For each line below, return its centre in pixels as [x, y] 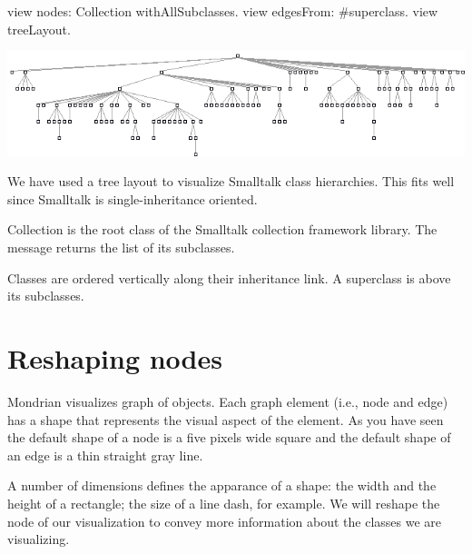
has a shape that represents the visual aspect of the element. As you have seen [226, 419]
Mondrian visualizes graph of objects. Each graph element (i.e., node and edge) [228, 401]
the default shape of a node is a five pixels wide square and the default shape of [229, 437]
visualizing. [39, 539]
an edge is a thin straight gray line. [105, 455]
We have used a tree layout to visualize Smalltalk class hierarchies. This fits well [231, 181]
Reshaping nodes [115, 358]
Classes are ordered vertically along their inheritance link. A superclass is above [229, 277]
